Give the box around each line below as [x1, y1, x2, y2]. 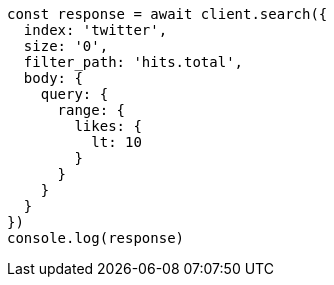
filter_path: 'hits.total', [23, 54, 244, 70]
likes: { [74, 118, 142, 134]
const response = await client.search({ [7, 6, 328, 22]
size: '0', [23, 38, 109, 54]
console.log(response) [7, 230, 185, 246]
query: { [40, 86, 109, 102]
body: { [23, 70, 83, 86]
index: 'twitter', [23, 22, 168, 38]
